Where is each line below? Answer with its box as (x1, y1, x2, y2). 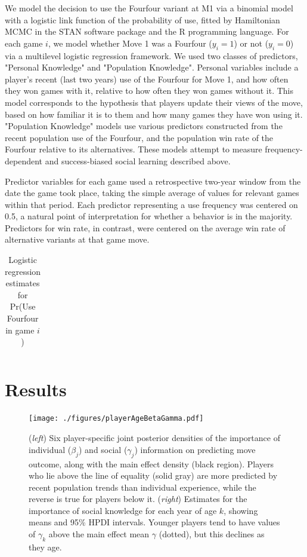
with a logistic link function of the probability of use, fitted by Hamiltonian (5, 13, 280, 26)
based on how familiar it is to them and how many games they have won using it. (5, 108, 303, 120)
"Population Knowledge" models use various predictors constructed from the (5, 120, 283, 132)
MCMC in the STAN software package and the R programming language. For (5, 25, 289, 38)
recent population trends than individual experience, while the (29, 481, 256, 493)
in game (5, 323, 35, 336)
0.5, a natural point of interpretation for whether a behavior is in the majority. (5, 210, 293, 222)
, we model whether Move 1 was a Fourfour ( (48, 36, 212, 49)
